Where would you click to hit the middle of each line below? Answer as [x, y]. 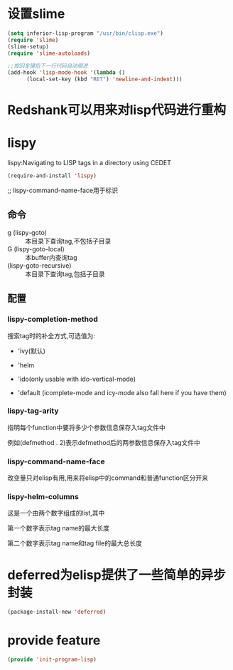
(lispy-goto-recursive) [39, 265]
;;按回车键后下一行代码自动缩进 [48, 66]
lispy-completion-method [53, 319]
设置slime [36, 14]
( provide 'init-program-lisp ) [52, 660]
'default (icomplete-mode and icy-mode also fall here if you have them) [122, 392]
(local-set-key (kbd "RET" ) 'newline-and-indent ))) [104, 79]
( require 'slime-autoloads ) [49, 53]
